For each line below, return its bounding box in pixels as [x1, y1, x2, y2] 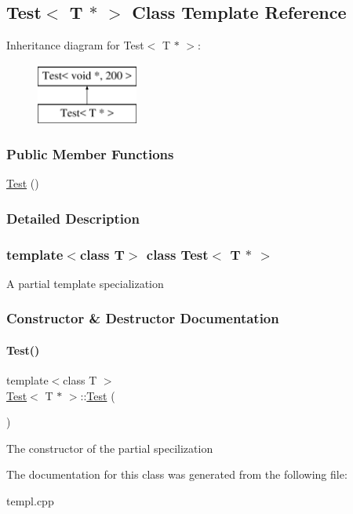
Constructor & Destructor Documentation [6, 308, 279, 328]
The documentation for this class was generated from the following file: [6, 466, 348, 483]
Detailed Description [6, 208, 140, 228]
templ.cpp [6, 493, 54, 509]
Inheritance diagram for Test [6, 37, 144, 53]
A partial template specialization [6, 275, 164, 291]
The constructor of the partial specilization [6, 439, 213, 456]
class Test [146, 244, 209, 264]
